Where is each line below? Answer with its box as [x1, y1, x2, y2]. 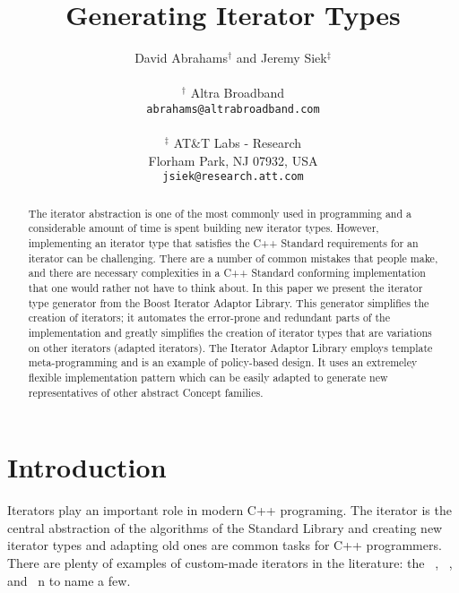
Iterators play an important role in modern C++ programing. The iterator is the [7, 501, 452, 520]
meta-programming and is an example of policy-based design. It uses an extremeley [28, 355, 418, 370]
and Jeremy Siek [236, 48, 327, 67]
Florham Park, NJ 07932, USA [148, 150, 318, 169]
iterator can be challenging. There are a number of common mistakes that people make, [28, 250, 438, 265]
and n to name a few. [7, 571, 131, 589]
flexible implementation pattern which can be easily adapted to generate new [28, 370, 388, 385]
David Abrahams [134, 48, 228, 67]
